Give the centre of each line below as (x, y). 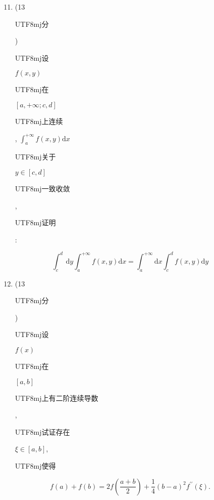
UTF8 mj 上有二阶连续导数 (57, 398)
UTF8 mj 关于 (35, 157)
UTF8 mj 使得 (35, 465)
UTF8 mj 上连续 (39, 121)
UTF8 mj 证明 (35, 222)
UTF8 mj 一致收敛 (42, 188)
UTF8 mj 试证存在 (42, 431)
